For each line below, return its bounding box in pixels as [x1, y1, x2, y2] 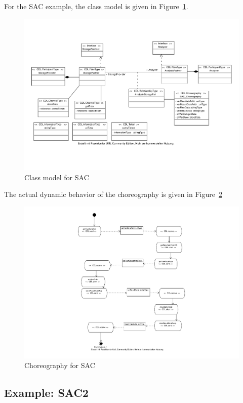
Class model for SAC [24, 172, 89, 182]
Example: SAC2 [4, 385, 89, 400]
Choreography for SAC [24, 360, 95, 371]
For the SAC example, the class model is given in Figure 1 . [4, 1, 188, 11]
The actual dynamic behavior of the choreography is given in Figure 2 [4, 189, 222, 199]
